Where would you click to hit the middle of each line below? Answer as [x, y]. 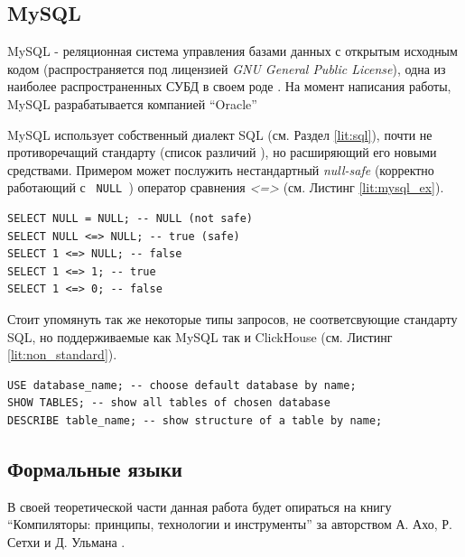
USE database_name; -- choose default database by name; [182, 385]
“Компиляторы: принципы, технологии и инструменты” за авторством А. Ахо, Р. [230, 524]
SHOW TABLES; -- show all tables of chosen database [169, 403]
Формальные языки [95, 468]
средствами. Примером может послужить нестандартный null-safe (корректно [221, 169]
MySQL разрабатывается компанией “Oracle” [132, 103]
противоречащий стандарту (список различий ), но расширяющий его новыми [222, 152]
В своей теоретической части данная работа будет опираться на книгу [200, 506]
